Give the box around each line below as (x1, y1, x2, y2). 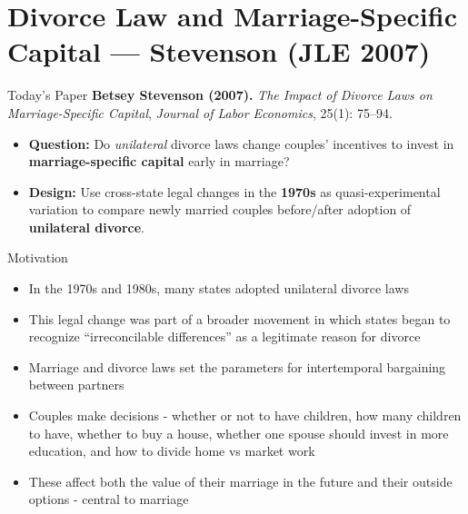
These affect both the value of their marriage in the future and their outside (28, 471, 453, 490)
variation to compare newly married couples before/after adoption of (28, 200, 412, 219)
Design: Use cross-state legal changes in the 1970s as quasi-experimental (28, 182, 441, 201)
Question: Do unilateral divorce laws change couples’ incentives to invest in (28, 133, 454, 153)
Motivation (7, 248, 68, 267)
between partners (28, 375, 124, 394)
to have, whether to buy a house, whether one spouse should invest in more (28, 423, 449, 442)
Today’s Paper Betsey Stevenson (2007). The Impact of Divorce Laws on (7, 85, 433, 104)
